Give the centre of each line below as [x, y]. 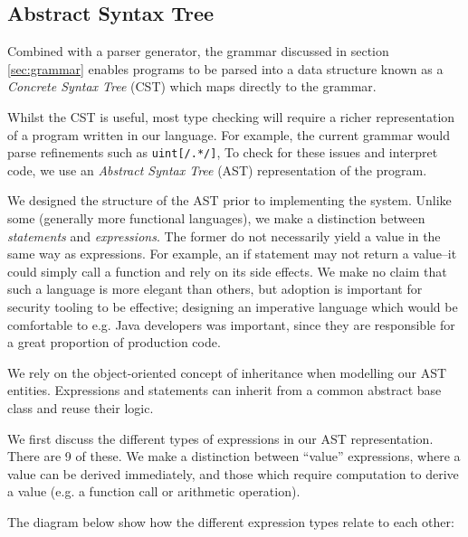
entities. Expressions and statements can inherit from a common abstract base [224, 390]
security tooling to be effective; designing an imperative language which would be [233, 306]
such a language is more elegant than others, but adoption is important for [215, 289]
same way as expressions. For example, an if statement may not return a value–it [232, 254]
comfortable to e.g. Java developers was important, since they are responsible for [231, 324]
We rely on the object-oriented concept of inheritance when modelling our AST [227, 372]
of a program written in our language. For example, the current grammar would [229, 134]
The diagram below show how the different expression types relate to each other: [231, 521]
